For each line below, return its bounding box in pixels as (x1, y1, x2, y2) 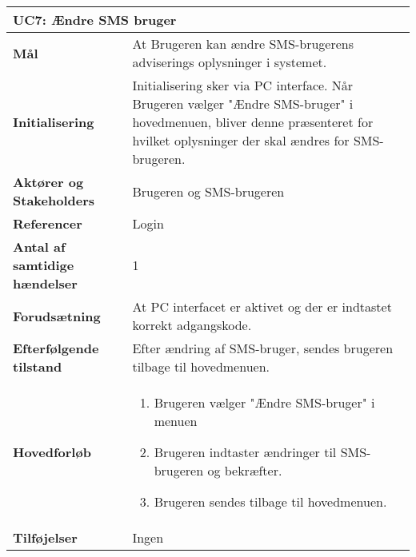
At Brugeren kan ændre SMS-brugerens (132, 34, 354, 53)
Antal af (13, 237, 66, 256)
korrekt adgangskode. (132, 316, 252, 334)
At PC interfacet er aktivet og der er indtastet (132, 297, 392, 316)
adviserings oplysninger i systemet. (132, 53, 327, 71)
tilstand (13, 357, 62, 376)
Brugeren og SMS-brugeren (132, 181, 285, 201)
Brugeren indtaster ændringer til (154, 443, 337, 461)
